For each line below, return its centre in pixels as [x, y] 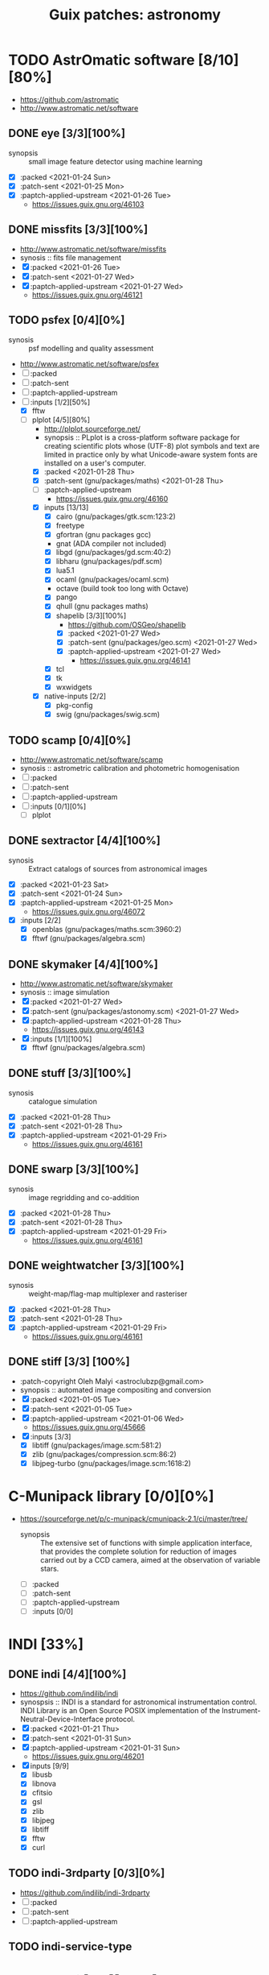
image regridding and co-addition [84, 1197]
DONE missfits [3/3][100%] [78, 230]
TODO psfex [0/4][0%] [67, 320]
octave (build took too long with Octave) [122, 589]
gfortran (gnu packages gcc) [104, 535]
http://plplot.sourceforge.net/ [92, 429]
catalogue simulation [63, 1101]
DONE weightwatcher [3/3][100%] [96, 1266]
